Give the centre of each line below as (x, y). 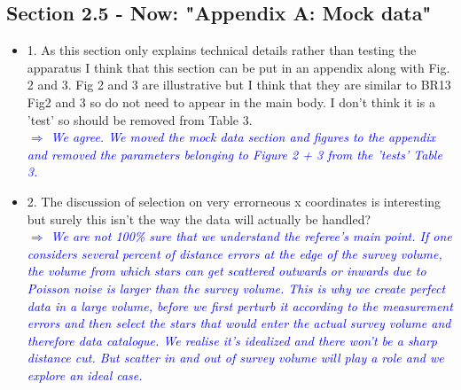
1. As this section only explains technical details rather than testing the (222, 50)
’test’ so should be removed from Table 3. (140, 119)
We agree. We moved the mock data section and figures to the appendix (243, 137)
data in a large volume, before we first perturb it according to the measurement (240, 305)
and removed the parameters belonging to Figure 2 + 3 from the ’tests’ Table (234, 154)
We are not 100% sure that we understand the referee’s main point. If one (251, 236)
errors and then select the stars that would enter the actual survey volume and (239, 323)
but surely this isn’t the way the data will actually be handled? (199, 218)
